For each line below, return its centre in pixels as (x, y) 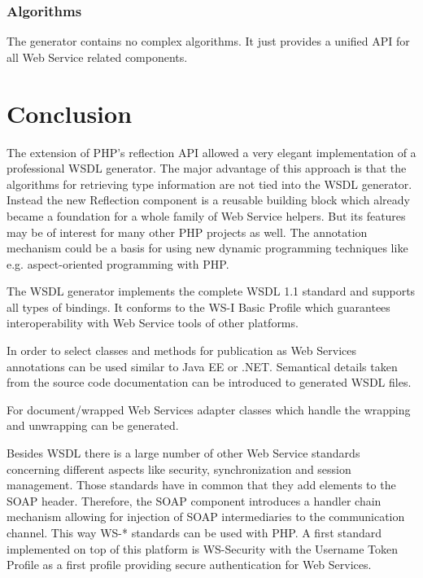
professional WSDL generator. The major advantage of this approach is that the (207, 168)
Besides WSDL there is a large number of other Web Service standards (183, 453)
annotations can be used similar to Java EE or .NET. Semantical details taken (202, 366)
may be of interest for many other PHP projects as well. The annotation (187, 232)
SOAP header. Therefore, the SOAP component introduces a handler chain (194, 500)
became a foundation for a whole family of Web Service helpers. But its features (206, 215)
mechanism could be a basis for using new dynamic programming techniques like (207, 248)
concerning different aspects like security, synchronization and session (179, 469)
